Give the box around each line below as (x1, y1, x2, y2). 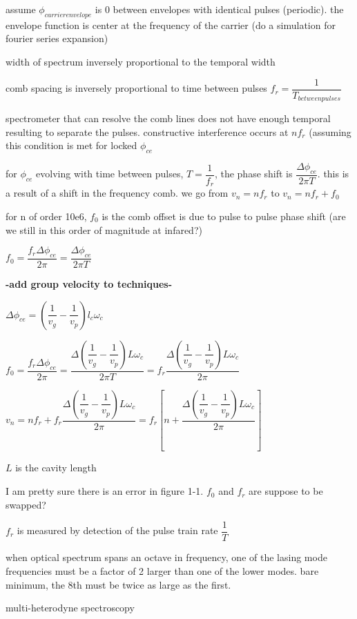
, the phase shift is (214, 166, 293, 181)
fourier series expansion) (6, 31, 108, 46)
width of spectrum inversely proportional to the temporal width (6, 54, 276, 68)
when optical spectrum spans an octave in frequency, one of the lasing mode (6, 550, 327, 564)
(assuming (309, 124, 351, 139)
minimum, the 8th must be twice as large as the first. (6, 577, 231, 591)
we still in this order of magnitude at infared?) (6, 222, 202, 237)
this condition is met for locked (6, 138, 137, 153)
